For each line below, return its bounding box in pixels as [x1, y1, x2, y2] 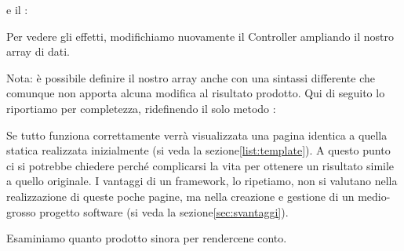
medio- [358, 187, 391, 204]
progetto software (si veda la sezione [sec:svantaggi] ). [39, 203, 289, 220]
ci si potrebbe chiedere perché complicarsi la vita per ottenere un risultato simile [6, 157, 395, 173]
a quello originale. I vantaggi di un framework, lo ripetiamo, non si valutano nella [6, 173, 398, 189]
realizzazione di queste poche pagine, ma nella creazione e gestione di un [6, 187, 355, 204]
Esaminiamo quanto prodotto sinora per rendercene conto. [6, 230, 287, 246]
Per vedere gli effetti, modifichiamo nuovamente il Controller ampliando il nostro [6, 27, 394, 44]
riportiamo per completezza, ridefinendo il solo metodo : [6, 100, 276, 116]
